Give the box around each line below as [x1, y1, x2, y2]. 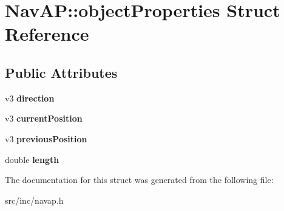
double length [5, 153, 59, 165]
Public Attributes [5, 63, 118, 81]
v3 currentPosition [5, 112, 83, 125]
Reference [5, 21, 89, 46]
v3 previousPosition [5, 132, 87, 145]
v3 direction [5, 91, 55, 104]
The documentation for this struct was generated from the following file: [5, 173, 274, 186]
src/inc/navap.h [5, 193, 64, 206]
